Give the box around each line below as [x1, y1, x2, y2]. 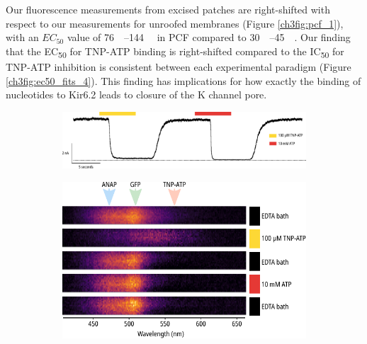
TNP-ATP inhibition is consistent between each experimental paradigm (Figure [6, 59, 351, 74]
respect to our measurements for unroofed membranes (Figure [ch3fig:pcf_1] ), [6, 16, 344, 30]
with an [6, 30, 39, 45]
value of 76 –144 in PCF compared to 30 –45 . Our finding [67, 30, 351, 45]
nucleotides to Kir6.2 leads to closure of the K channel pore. [6, 87, 267, 102]
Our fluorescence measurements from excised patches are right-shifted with [6, 2, 330, 16]
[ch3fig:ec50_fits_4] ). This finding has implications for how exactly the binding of [6, 73, 361, 88]
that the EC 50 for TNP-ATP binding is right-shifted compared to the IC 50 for [6, 43, 344, 60]
